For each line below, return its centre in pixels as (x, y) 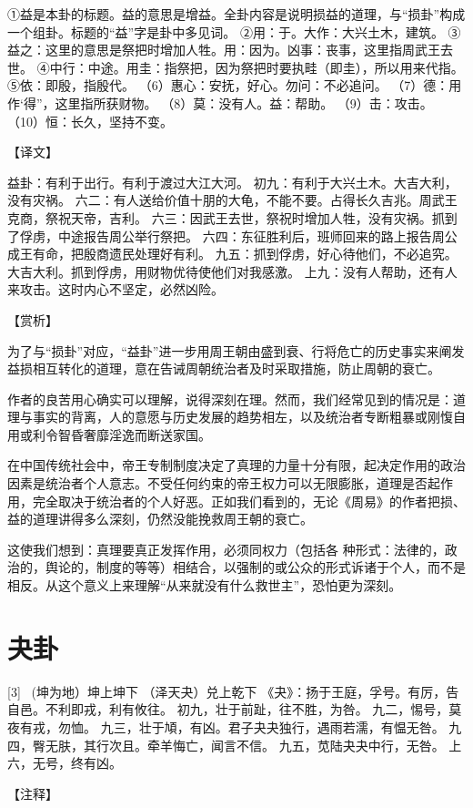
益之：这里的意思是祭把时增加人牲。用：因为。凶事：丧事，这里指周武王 (224, 50)
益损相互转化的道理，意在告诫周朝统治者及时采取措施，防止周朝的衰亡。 (224, 368)
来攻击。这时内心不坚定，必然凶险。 (116, 289)
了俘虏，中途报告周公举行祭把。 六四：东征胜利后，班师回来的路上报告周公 (232, 235)
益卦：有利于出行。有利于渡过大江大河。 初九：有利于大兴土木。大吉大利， (232, 182)
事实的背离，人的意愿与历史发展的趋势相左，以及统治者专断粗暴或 (230, 417)
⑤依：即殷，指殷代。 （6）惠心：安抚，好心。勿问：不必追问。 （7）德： (228, 85)
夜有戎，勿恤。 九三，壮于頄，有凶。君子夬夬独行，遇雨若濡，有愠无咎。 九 (235, 726)
